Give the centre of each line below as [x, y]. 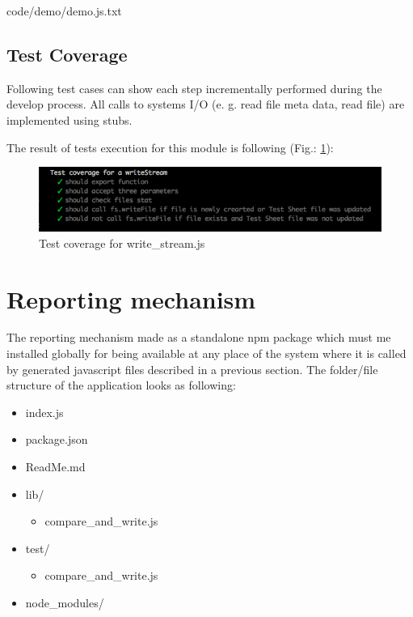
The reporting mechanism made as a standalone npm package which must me [199, 337]
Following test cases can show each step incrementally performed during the [194, 88]
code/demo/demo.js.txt [64, 11]
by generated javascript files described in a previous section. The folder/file [192, 369]
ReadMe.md [55, 467]
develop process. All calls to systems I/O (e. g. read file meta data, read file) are [206, 104]
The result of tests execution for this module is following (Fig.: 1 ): [170, 147]
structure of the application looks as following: [121, 385]
